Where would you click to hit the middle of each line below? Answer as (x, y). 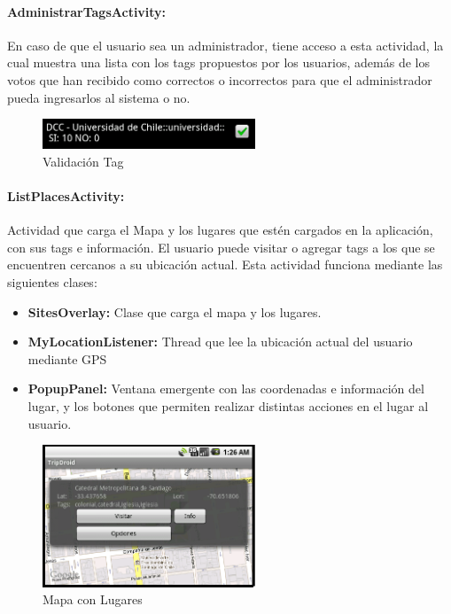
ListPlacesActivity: (66, 195)
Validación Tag (83, 161)
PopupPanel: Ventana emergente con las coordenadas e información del (226, 389)
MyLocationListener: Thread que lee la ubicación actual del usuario (220, 342)
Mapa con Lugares (93, 599)
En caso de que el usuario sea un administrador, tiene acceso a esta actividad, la (225, 45)
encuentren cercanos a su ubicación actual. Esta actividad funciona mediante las (225, 264)
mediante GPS (67, 358)
